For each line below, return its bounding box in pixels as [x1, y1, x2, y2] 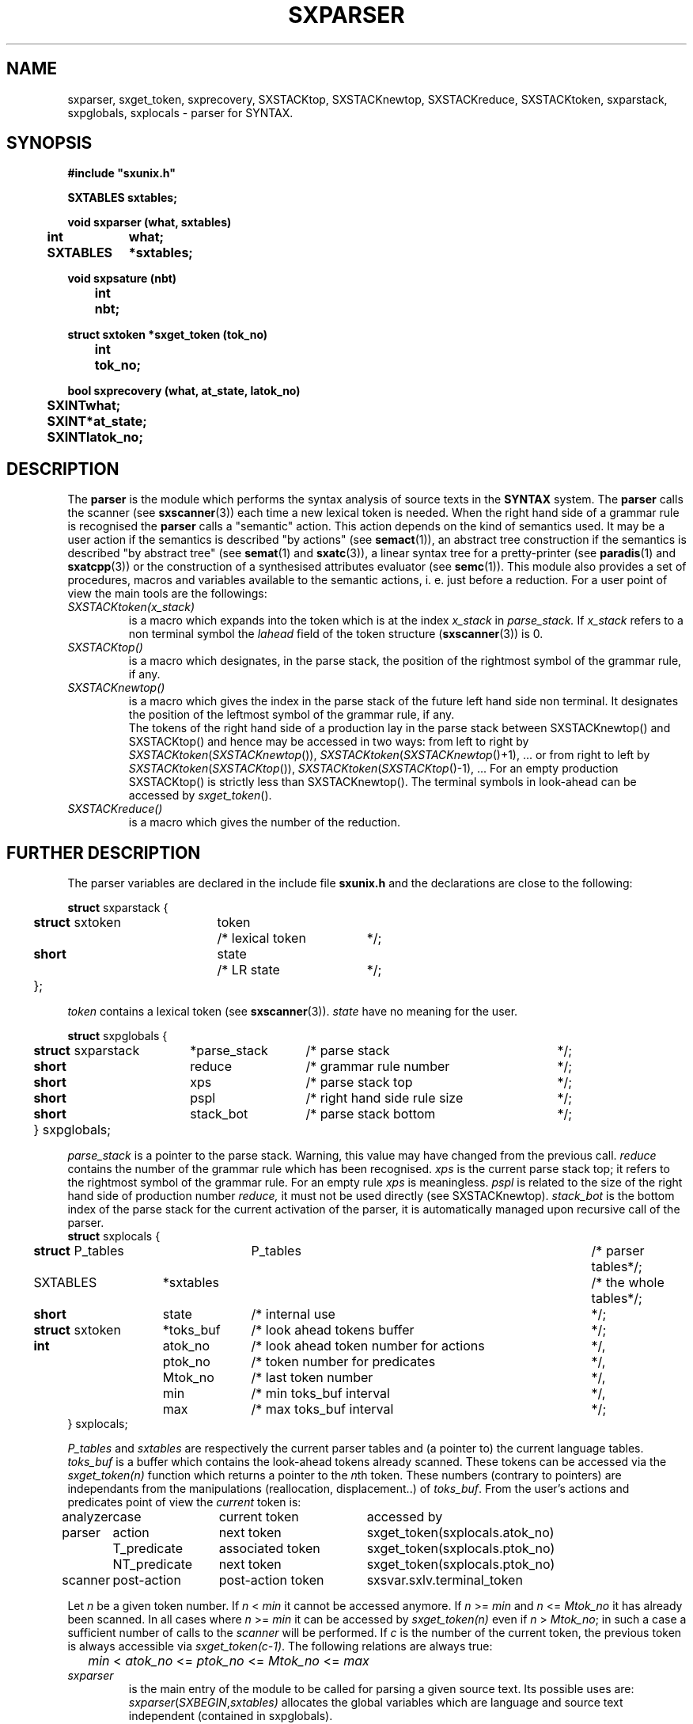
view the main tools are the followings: [67, 587, 267, 601]
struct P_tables [33, 1243, 124, 1259]
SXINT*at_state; [47, 413, 147, 430]
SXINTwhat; [47, 397, 121, 414]
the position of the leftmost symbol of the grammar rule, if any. [128, 708, 455, 722]
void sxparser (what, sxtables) [67, 215, 232, 230]
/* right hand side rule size [305, 1090, 464, 1107]
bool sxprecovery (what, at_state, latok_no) [67, 384, 301, 398]
